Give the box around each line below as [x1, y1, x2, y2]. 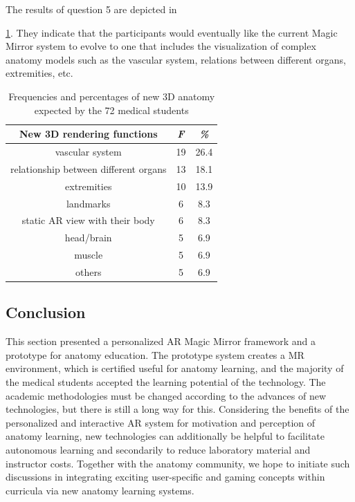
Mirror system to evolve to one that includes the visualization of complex [6, 39, 316, 53]
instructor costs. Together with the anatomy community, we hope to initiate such [6, 456, 350, 470]
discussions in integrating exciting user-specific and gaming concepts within [6, 470, 325, 484]
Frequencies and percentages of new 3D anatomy [8, 89, 215, 103]
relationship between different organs [10, 161, 167, 176]
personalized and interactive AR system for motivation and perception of [6, 415, 316, 429]
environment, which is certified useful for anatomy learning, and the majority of [6, 361, 344, 375]
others [75, 264, 102, 279]
